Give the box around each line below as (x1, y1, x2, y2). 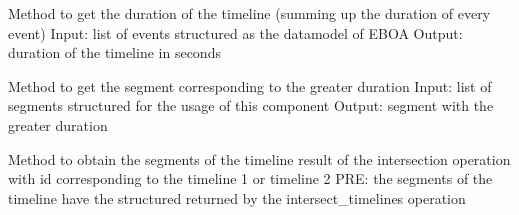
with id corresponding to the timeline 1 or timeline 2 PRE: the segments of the (8, 168, 493, 189)
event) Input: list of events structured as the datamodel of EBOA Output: (8, 22, 463, 43)
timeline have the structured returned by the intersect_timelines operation (8, 187, 466, 208)
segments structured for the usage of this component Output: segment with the (8, 95, 494, 116)
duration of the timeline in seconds (8, 42, 221, 63)
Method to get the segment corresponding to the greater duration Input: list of (8, 75, 492, 96)
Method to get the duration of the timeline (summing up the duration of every (8, 3, 491, 23)
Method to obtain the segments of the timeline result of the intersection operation (8, 148, 511, 169)
